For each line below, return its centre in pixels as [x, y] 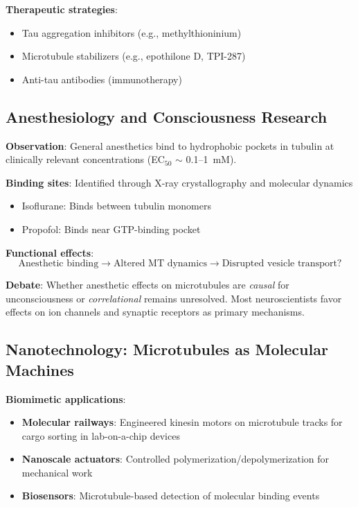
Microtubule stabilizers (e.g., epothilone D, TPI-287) [134, 56]
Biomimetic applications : [66, 398]
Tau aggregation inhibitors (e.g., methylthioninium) [132, 32]
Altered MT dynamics [160, 264]
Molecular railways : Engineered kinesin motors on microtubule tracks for [182, 422]
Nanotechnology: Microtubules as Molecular [167, 349]
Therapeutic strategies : [62, 9]
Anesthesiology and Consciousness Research [167, 116]
